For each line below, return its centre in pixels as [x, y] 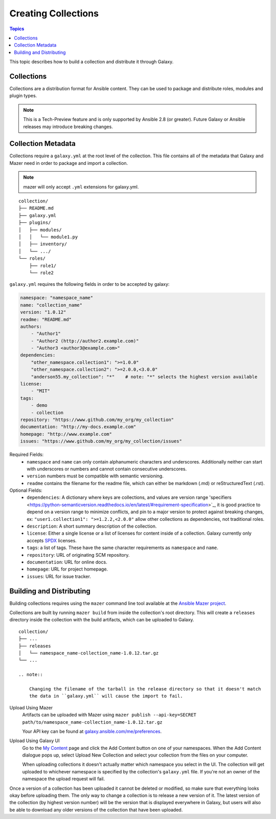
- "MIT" [41, 391]
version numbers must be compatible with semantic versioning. [95, 476]
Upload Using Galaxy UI [34, 741]
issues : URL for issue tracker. [59, 576]
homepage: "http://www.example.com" [66, 434]
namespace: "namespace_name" [57, 298]
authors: [31, 326]
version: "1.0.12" [43, 312]
